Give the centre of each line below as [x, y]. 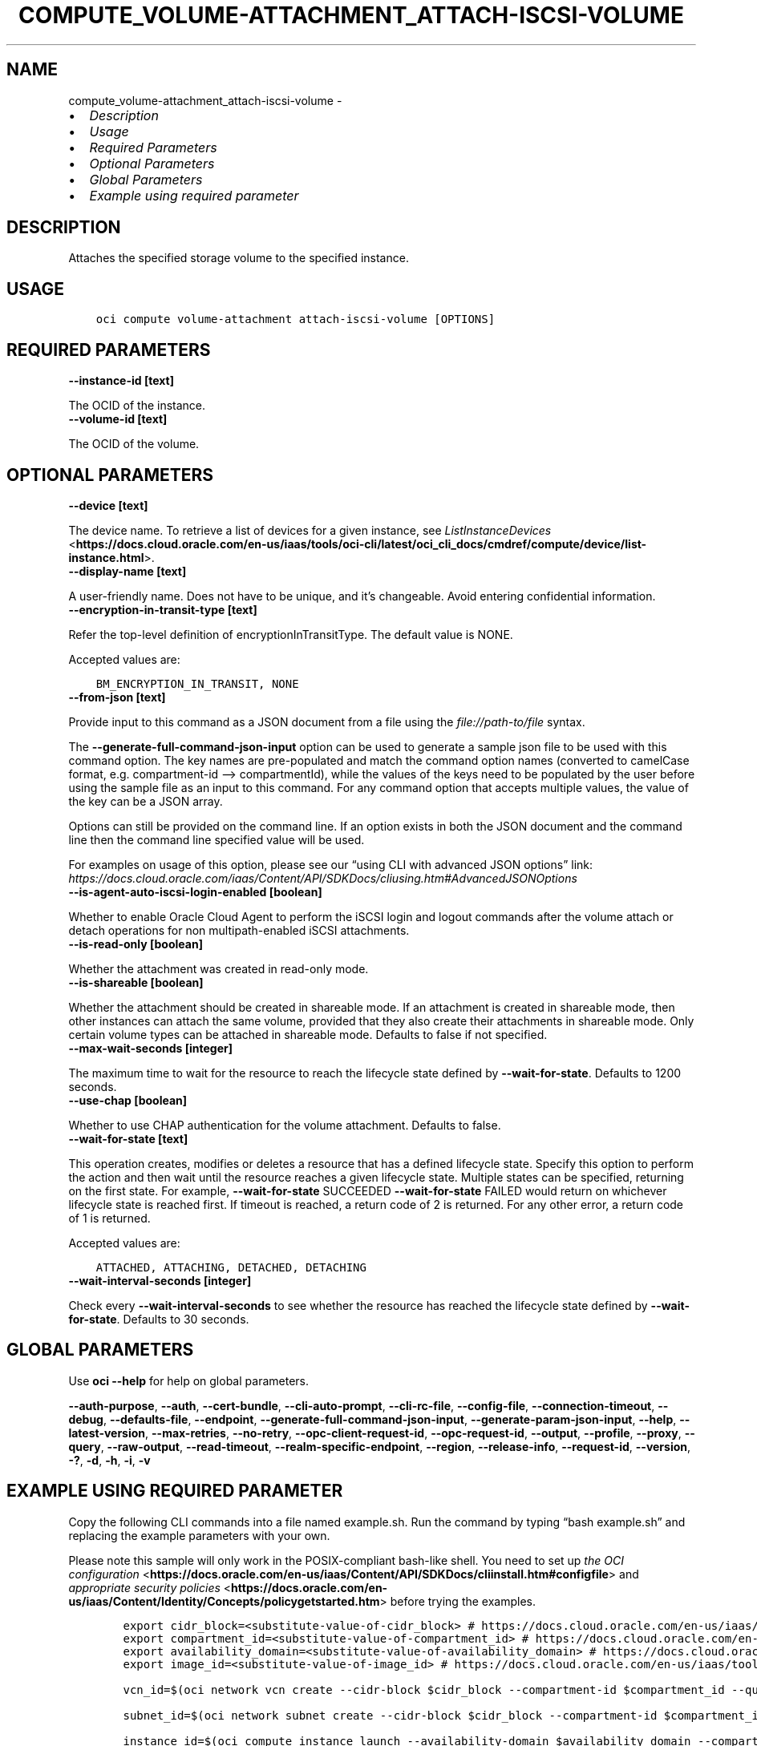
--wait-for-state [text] [128, 1138]
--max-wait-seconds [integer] [150, 1048]
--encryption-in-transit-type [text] [163, 609]
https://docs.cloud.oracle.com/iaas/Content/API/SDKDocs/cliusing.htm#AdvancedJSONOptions [323, 878]
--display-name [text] [128, 571]
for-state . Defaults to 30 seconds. [159, 1319]
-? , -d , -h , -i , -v [109, 1460]
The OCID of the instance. [137, 406]
